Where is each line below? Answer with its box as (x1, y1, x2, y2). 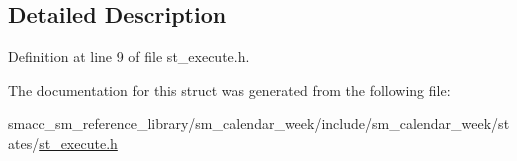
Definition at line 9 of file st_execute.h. (8, 46, 250, 67)
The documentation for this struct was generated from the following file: (8, 79, 451, 100)
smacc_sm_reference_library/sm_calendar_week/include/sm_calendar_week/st (8, 113, 510, 134)
